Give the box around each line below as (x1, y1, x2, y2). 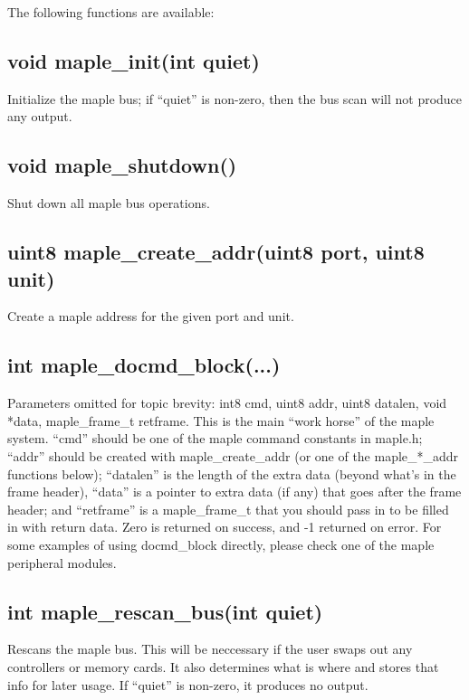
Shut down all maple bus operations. (7, 194, 210, 213)
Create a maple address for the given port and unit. (7, 307, 294, 326)
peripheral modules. (7, 553, 117, 572)
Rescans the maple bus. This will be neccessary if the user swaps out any (7, 639, 413, 658)
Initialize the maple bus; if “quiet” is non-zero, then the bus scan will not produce (7, 89, 463, 108)
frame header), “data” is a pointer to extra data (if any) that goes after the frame (7, 482, 462, 501)
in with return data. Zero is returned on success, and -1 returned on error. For (7, 517, 442, 536)
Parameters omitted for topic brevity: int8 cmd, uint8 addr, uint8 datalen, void (7, 393, 447, 412)
